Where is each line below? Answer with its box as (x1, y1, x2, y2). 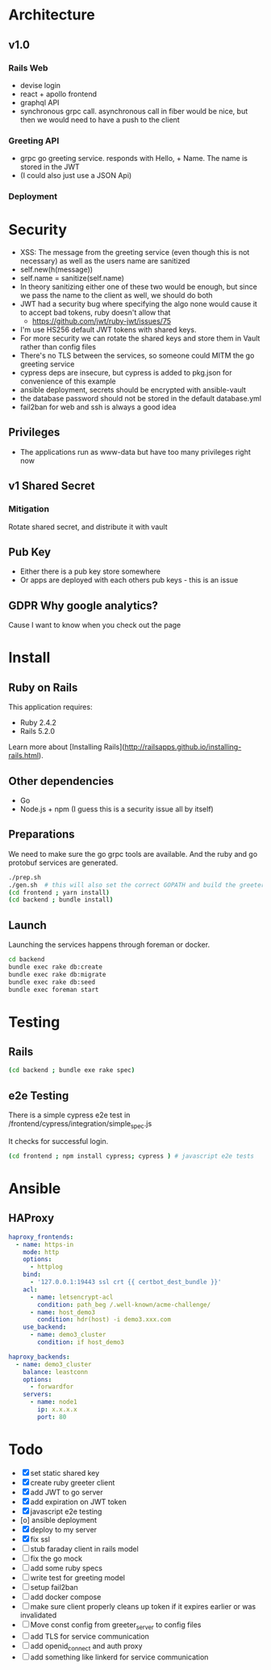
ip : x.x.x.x (37, 1405, 78, 1414)
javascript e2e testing (30, 1507, 102, 1516)
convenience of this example (19, 376, 117, 386)
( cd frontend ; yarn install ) (8, 888, 110, 896)
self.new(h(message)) (19, 265, 94, 274)
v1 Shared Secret (8, 479, 95, 493)
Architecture (8, 6, 95, 24)
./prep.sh (8, 873, 42, 881)
